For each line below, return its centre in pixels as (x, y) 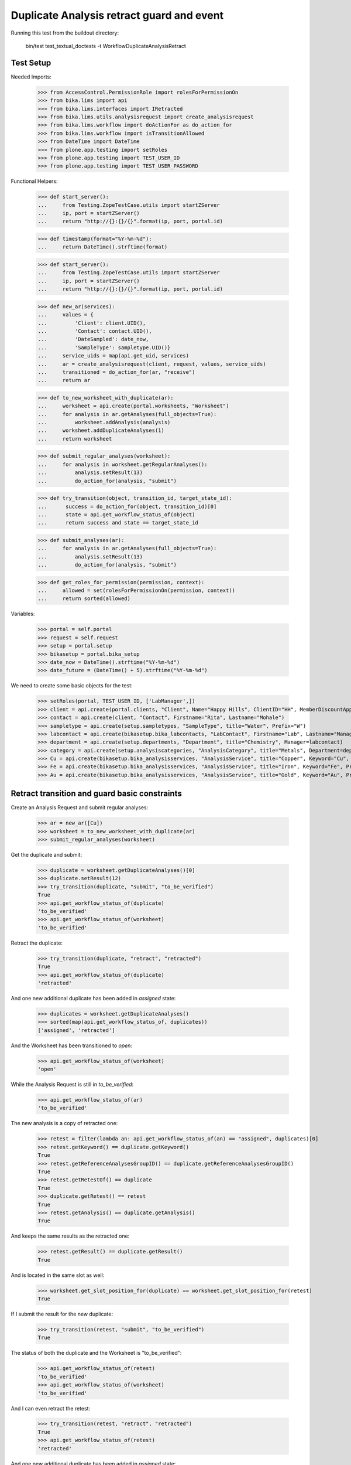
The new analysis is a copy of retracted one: (64, 1123)
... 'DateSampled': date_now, (93, 339)
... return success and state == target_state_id (118, 523)
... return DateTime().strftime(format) (103, 247)
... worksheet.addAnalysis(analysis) (104, 423)
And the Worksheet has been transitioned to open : (72, 1045)
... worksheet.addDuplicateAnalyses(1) (101, 430)
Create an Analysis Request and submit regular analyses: (80, 808)
